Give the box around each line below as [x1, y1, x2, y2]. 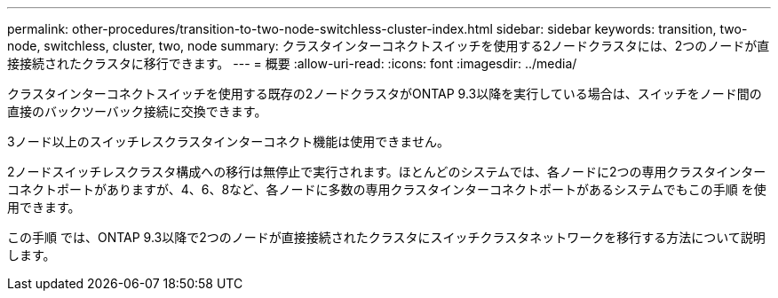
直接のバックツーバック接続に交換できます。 [7, 104, 267, 119]
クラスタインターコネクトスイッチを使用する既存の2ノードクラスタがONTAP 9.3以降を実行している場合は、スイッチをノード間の [7, 86, 762, 101]
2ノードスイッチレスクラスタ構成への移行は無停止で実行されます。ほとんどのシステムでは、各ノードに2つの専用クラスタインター [7, 164, 766, 179]
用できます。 [7, 200, 81, 215]
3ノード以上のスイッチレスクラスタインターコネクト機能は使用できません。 [7, 134, 449, 149]
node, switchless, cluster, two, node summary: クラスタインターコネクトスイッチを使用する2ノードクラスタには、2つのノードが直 [7, 38, 770, 53]
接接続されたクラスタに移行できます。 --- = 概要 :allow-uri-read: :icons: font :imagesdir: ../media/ [7, 56, 577, 71]
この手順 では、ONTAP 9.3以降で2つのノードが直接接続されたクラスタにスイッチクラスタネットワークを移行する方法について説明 [7, 230, 766, 245]
